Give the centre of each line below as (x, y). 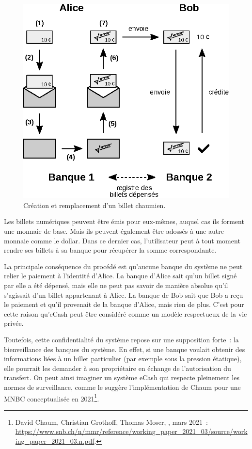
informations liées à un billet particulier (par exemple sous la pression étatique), (123, 359)
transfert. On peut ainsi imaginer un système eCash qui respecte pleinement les (122, 377)
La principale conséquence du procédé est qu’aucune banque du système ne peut (123, 266)
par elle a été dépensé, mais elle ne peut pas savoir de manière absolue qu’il (116, 285)
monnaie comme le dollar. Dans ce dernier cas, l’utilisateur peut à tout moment (122, 240)
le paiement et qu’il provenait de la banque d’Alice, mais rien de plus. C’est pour (124, 304)
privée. (14, 323)
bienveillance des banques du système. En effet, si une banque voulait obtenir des (125, 349)
